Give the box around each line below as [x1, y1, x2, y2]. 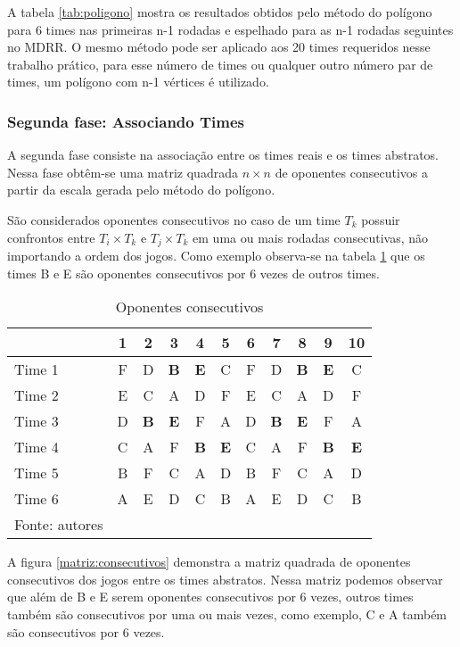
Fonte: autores [14, 514, 103, 535]
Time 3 [14, 411, 59, 432]
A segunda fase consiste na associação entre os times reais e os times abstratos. [7, 145, 439, 164]
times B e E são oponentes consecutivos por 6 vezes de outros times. [7, 263, 380, 282]
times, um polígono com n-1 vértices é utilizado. [7, 72, 269, 91]
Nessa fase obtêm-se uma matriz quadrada [7, 162, 238, 181]
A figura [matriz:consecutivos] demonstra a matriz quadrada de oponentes [7, 552, 411, 571]
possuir [361, 210, 400, 228]
